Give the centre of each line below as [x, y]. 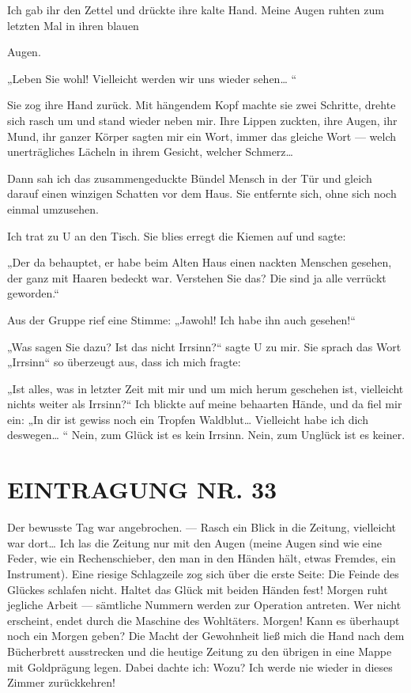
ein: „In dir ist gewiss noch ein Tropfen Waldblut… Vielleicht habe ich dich [188, 419]
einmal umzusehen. [53, 208]
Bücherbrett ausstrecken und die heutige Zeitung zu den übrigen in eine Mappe [200, 651]
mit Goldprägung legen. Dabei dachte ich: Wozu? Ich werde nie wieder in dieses [200, 666]
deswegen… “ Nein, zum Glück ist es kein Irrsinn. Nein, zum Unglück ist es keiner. [206, 435]
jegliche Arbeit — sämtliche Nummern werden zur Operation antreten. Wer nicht [204, 605]
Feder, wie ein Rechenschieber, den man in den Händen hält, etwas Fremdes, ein [202, 558]
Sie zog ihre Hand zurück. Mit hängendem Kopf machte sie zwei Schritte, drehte [202, 105]
